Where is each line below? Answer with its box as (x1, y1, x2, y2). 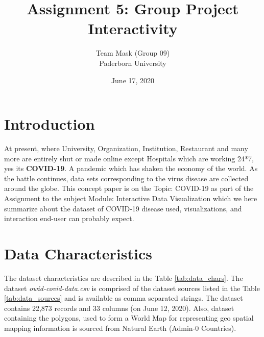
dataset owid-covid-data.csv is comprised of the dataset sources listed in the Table (4, 282, 260, 293)
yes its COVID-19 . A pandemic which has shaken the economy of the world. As (4, 163, 258, 174)
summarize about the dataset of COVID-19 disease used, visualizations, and (4, 203, 242, 213)
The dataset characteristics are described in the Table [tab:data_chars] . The (4, 272, 243, 283)
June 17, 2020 (111, 75, 155, 85)
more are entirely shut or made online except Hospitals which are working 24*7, (4, 153, 254, 163)
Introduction (4, 113, 95, 134)
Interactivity (88, 18, 178, 39)
